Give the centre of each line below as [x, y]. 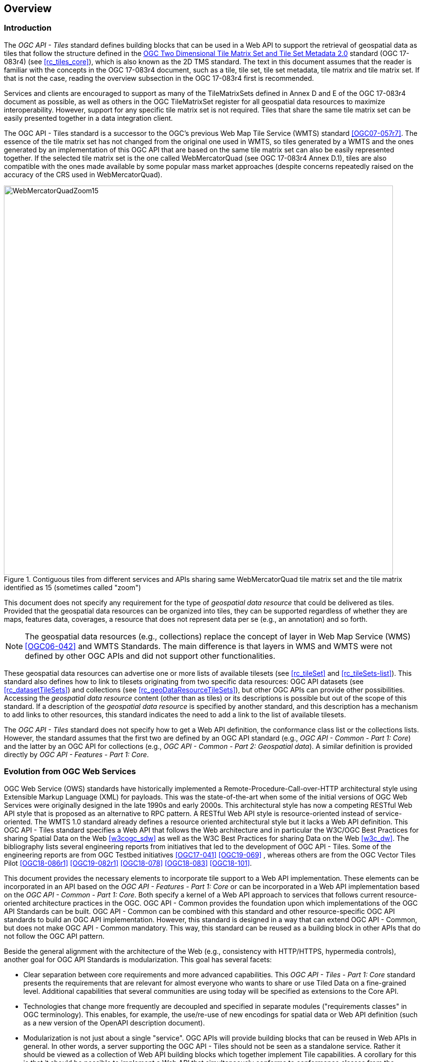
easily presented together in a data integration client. [88, 118]
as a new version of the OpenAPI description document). [114, 1023]
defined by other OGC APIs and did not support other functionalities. [150, 656]
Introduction [28, 28]
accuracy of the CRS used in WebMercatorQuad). [83, 174]
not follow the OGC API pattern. [54, 936]
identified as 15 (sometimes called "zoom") [72, 587]
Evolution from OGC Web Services [70, 772]
